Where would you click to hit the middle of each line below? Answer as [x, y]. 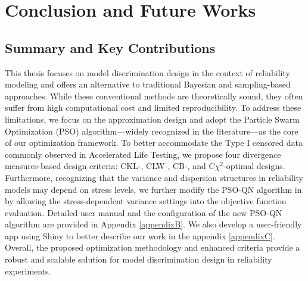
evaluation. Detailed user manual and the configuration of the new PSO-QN [144, 212]
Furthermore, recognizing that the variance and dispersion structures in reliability [154, 177]
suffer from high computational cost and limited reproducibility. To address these [153, 107]
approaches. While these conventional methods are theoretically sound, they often [154, 96]
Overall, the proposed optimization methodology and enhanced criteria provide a [153, 247]
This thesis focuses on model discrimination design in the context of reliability [147, 72]
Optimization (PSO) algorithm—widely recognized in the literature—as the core [152, 131]
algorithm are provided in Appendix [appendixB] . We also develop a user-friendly [153, 224]
